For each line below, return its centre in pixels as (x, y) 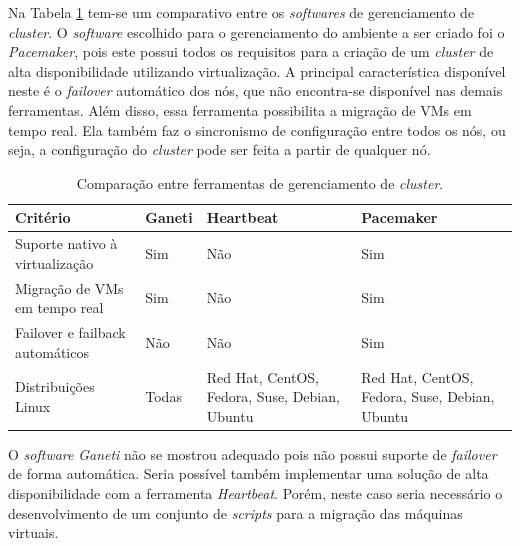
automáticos (52, 351)
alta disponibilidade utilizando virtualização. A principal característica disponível (257, 70)
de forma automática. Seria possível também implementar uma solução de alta (248, 473)
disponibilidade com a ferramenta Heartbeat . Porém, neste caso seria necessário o (255, 492)
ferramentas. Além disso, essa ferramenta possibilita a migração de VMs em (240, 109)
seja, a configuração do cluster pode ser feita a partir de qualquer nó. (219, 149)
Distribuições (55, 386)
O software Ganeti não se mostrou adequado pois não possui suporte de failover (252, 453)
